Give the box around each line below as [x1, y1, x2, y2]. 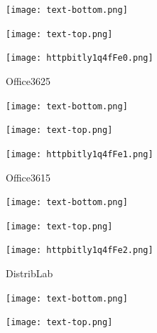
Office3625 [6, 73, 50, 88]
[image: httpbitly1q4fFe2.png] [6, 245, 153, 256]
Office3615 [6, 169, 50, 184]
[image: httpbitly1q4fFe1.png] [6, 149, 153, 159]
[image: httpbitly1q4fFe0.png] [6, 53, 153, 64]
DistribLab [6, 266, 53, 281]
